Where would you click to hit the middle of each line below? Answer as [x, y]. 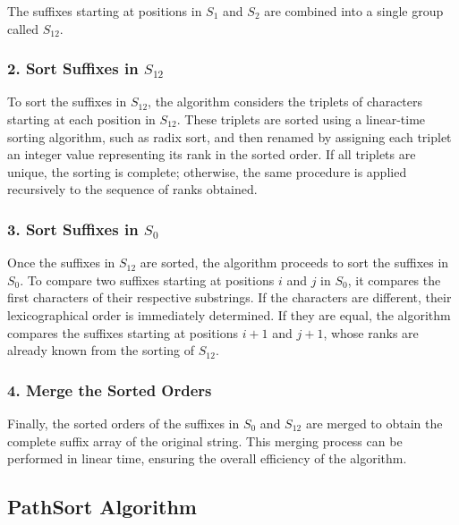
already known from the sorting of [101, 350]
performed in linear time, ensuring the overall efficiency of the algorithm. [207, 458]
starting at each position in [81, 119]
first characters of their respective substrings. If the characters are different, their [229, 297]
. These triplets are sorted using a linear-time [301, 119]
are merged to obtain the [374, 423]
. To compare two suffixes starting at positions [147, 279]
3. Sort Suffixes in [73, 229]
